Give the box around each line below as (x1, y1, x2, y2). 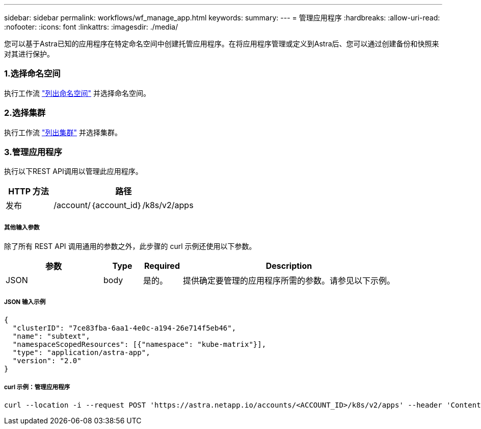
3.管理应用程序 (4, 146, 62, 157)
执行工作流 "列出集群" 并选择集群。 (4, 128, 122, 137)
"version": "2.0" (12, 356, 82, 365)
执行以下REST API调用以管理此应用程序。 (4, 167, 143, 176)
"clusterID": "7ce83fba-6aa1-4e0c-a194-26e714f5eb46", (12, 323, 236, 332)
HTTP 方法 (8, 186, 49, 197)
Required (144, 261, 180, 271)
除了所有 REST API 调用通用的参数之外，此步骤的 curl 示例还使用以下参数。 (4, 242, 256, 251)
